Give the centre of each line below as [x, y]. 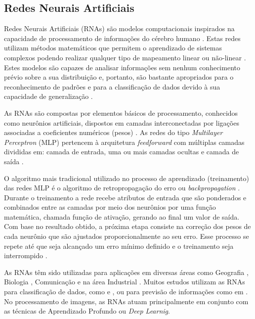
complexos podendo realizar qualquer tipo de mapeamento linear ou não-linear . [125, 57]
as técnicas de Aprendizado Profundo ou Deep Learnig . [87, 311]
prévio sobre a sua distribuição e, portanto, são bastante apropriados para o [119, 77]
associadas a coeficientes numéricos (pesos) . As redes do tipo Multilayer [113, 132]
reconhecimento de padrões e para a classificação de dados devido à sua [112, 86]
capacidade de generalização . [48, 96]
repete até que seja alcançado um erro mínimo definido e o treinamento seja [119, 246]
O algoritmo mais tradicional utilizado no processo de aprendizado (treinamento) [127, 178]
